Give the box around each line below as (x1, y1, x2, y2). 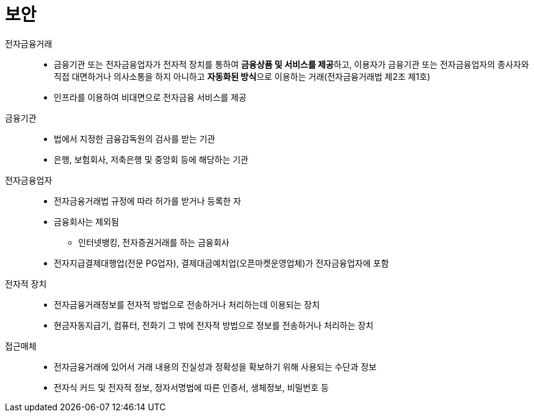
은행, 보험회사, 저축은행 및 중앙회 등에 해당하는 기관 (54, 154, 248, 165)
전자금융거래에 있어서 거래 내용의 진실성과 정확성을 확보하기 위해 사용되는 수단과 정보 (54, 361, 377, 372)
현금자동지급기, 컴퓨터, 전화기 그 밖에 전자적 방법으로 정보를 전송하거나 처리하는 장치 (54, 319, 373, 330)
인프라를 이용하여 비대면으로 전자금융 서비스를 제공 (54, 91, 247, 102)
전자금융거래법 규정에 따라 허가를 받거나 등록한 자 (54, 195, 241, 206)
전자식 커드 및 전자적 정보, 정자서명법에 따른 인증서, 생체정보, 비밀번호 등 (54, 382, 329, 393)
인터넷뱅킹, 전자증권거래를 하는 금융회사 (78, 237, 229, 248)
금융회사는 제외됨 (54, 216, 119, 227)
